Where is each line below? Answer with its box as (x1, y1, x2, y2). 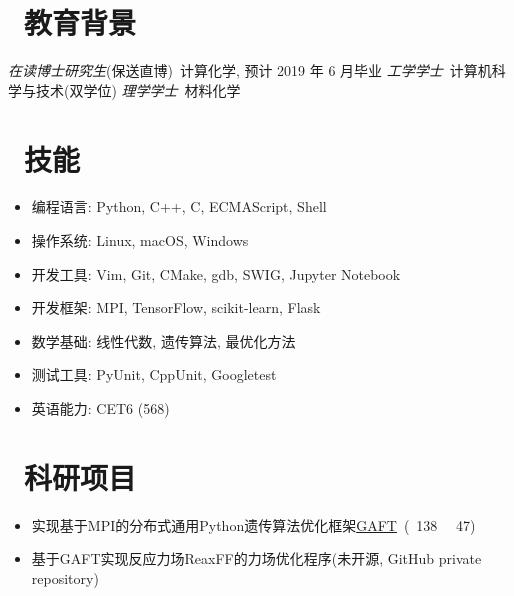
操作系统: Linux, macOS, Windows (31, 230, 249, 251)
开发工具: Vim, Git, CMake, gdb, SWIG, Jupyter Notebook (31, 263, 401, 284)
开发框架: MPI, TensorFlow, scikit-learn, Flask (31, 297, 321, 318)
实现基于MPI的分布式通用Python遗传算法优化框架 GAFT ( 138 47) (31, 514, 476, 535)
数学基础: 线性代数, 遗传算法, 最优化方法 (31, 330, 296, 351)
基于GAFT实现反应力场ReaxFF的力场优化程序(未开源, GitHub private (31, 548, 482, 569)
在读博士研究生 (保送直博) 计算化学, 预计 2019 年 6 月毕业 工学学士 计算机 (8, 60, 492, 81)
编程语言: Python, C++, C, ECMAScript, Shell (31, 196, 327, 217)
